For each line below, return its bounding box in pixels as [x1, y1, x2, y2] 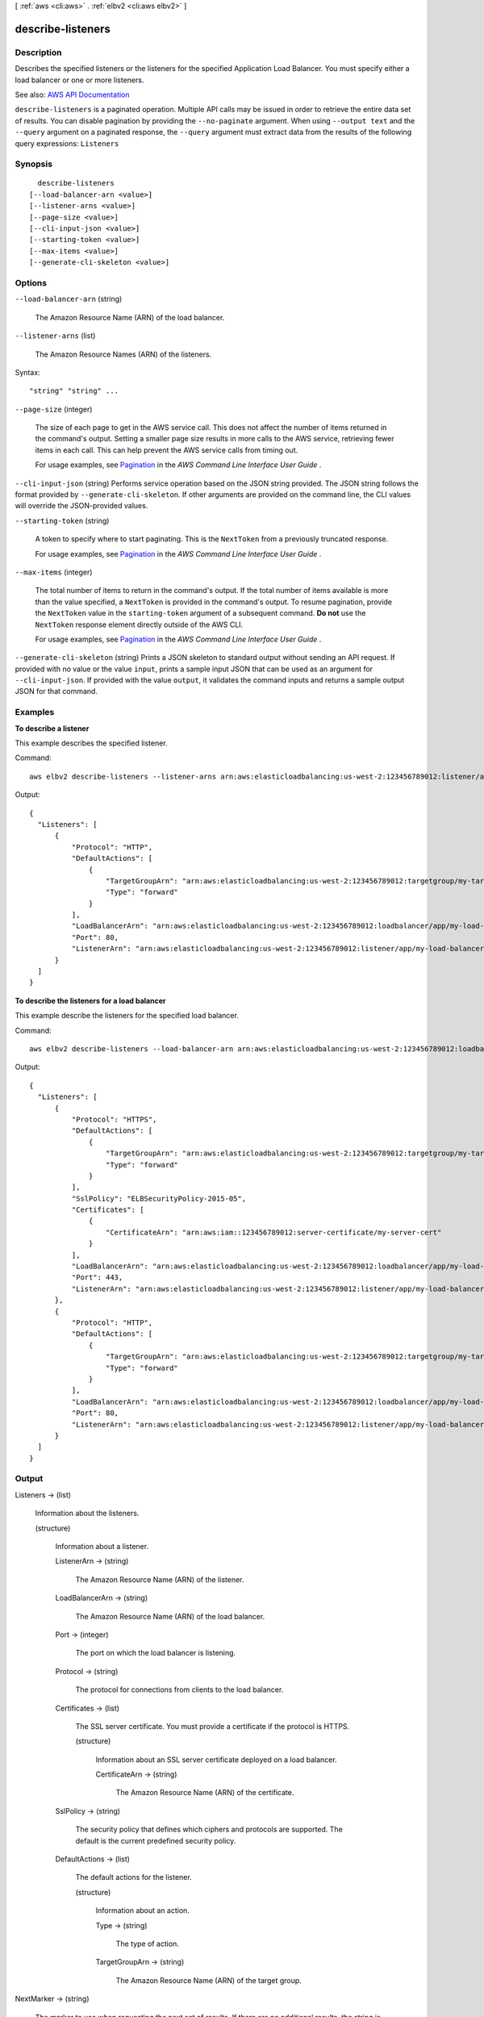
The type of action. [115, 1939, 179, 1948]
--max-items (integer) [15, 567, 93, 577]
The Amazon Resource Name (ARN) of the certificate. [115, 1788, 294, 1798]
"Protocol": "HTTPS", [71, 1114, 157, 1124]
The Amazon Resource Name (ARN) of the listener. [75, 1574, 244, 1585]
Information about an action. [95, 1906, 190, 1915]
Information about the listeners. [35, 1509, 140, 1518]
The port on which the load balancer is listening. [75, 1648, 236, 1658]
